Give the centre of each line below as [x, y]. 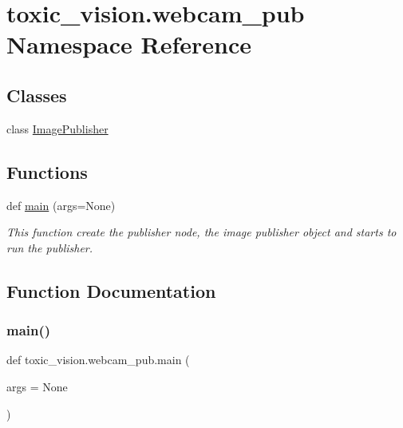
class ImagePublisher [57, 128]
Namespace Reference [129, 44]
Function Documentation [111, 290]
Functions [47, 171]
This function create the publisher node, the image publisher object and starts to [201, 232]
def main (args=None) [61, 205]
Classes [37, 95]
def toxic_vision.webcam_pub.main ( [98, 360]
